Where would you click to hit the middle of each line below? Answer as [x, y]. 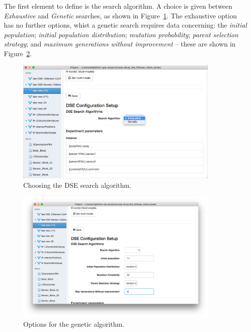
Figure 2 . [18, 53]
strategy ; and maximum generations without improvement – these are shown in [120, 44]
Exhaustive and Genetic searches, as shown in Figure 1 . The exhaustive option [120, 15]
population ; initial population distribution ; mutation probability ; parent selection [121, 34]
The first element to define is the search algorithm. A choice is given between [118, 6]
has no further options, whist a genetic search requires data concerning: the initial [125, 25]
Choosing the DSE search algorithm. [77, 185]
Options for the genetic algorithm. [74, 324]
